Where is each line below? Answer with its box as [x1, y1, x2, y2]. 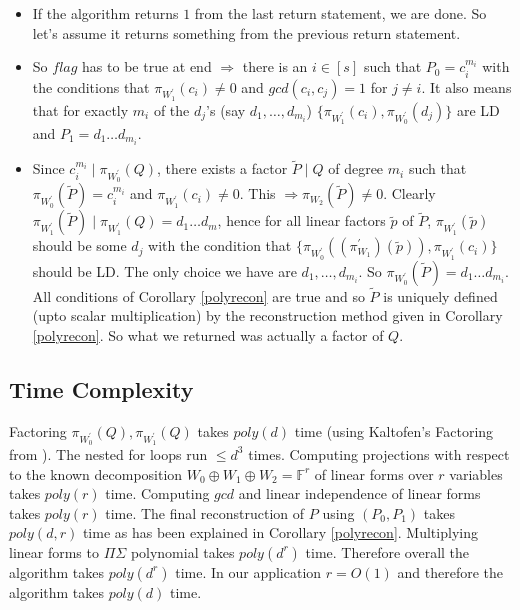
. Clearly [383, 183, 436, 204]
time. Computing [105, 483, 210, 504]
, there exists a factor [157, 158, 288, 179]
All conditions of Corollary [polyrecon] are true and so [32, 285, 365, 306]
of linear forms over [314, 463, 434, 484]
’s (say [206, 99, 246, 120]
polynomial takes [130, 541, 235, 562]
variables [449, 463, 503, 484]
